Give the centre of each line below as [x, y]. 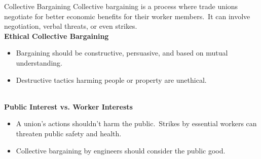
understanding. [39, 62]
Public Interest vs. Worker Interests [68, 106]
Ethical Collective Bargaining [57, 36]
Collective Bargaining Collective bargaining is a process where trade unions [121, 6]
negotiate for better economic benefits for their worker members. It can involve [127, 16]
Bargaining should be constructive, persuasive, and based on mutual [122, 53]
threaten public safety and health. [69, 133]
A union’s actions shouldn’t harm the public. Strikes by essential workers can [136, 123]
